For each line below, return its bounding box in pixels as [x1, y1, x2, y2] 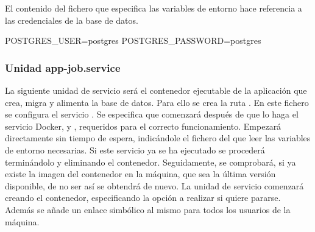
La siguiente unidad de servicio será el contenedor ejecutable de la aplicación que [5, 84, 307, 96]
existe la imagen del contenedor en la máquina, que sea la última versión [5, 167, 276, 180]
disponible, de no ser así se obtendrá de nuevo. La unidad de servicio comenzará [5, 179, 304, 192]
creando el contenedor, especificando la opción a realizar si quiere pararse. [5, 191, 281, 204]
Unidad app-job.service [5, 60, 121, 75]
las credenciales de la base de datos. [5, 13, 138, 26]
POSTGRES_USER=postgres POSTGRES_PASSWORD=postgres [5, 34, 261, 47]
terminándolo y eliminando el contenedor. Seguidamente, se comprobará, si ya [5, 155, 296, 168]
